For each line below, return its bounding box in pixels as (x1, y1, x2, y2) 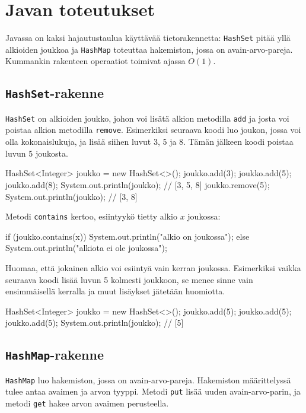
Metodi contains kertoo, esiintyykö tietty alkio (5, 210, 177, 223)
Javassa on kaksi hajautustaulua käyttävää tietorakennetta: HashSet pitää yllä (5, 31, 291, 44)
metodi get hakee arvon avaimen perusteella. (5, 397, 169, 409)
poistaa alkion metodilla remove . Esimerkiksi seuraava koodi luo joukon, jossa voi (5, 123, 301, 136)
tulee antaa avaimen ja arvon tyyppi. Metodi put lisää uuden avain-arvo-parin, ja (5, 385, 301, 398)
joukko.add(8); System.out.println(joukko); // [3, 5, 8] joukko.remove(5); (5, 178, 270, 190)
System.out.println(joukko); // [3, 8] (5, 190, 138, 202)
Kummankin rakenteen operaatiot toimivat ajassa (5, 55, 186, 67)
